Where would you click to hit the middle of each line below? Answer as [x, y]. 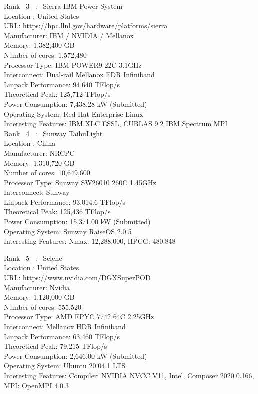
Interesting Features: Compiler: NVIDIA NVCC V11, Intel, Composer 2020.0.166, [129, 375]
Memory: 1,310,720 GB [39, 163]
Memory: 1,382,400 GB [39, 45]
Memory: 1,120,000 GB [39, 297]
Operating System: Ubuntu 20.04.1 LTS [65, 366]
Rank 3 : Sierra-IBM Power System [63, 6]
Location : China [30, 143]
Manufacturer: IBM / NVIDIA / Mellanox [69, 35]
